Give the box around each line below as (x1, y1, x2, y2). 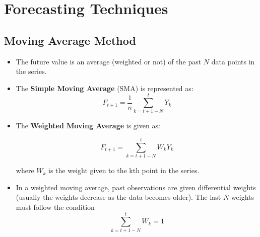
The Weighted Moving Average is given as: (16, 120, 160, 131)
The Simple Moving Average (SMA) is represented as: (16, 83, 193, 93)
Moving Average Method (4, 32, 136, 48)
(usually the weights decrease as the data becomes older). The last (16, 192, 221, 202)
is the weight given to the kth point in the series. (48, 165, 200, 176)
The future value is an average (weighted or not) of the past (16, 56, 202, 66)
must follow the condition (16, 201, 95, 212)
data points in (211, 56, 255, 66)
